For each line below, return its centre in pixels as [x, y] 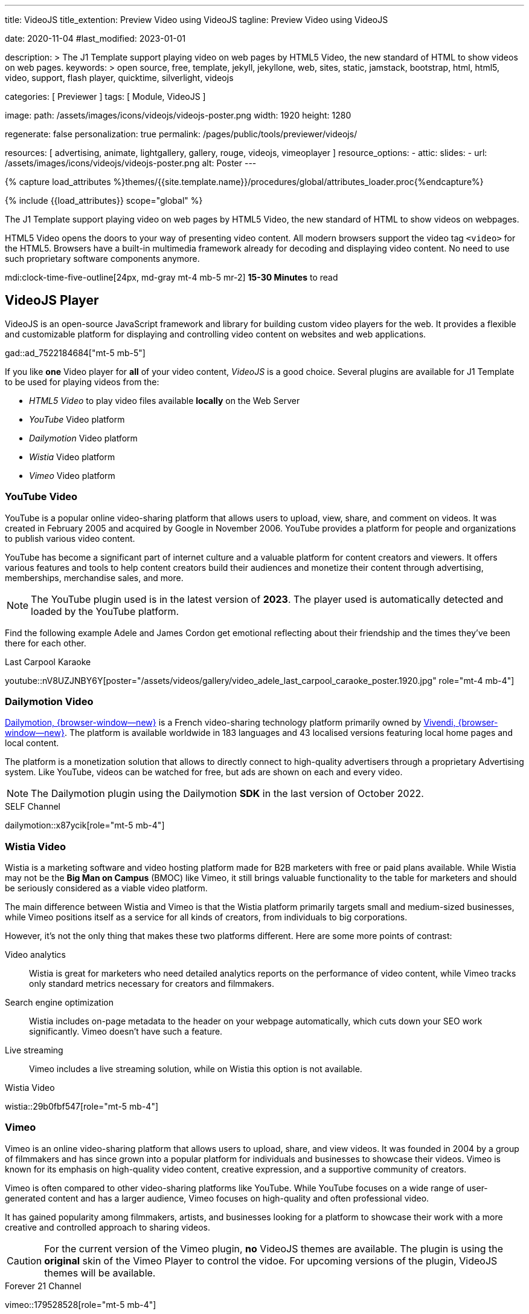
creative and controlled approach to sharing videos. [107, 1227]
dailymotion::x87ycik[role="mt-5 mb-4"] [85, 825]
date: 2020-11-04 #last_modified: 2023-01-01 [95, 38]
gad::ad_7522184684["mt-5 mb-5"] [75, 353]
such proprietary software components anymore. [102, 259]
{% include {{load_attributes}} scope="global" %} [104, 200]
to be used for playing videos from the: [82, 382]
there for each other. [46, 643]
